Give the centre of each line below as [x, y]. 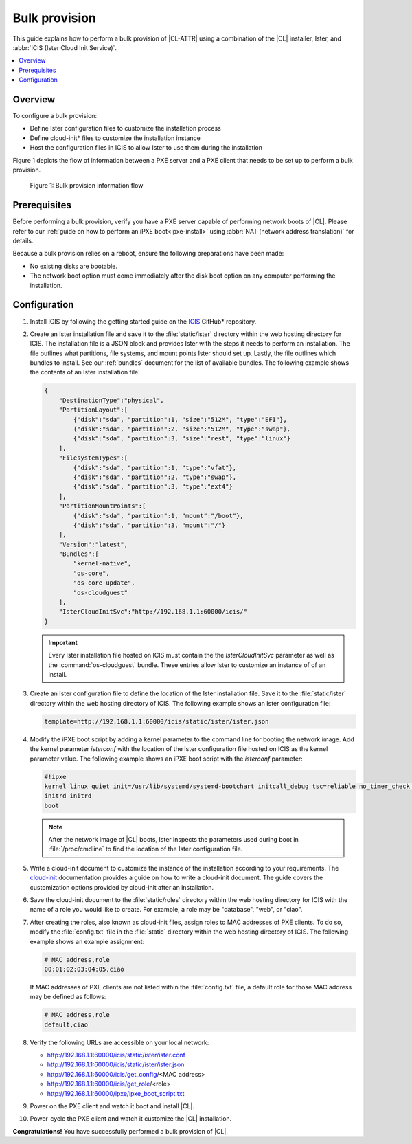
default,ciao [66, 1024]
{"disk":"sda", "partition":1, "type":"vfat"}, [155, 468]
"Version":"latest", [93, 544]
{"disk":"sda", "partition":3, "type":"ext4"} [153, 487]
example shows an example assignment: [87, 941]
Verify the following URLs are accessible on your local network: [119, 1042]
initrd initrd [68, 796]
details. [23, 241]
